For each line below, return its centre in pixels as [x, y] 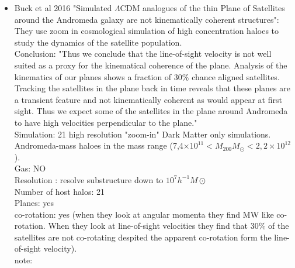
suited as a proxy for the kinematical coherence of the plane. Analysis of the [151, 65]
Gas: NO [30, 168]
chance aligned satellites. [236, 76]
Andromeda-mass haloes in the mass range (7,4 [99, 145]
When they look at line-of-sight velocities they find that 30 [153, 226]
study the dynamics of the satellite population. [98, 42]
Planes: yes [34, 203]
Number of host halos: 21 [59, 191]
